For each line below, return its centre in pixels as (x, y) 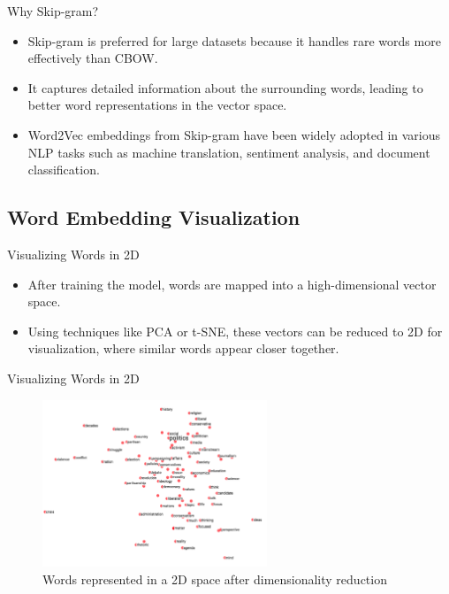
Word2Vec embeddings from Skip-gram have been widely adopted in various (234, 134)
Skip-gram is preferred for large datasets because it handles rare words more (234, 40)
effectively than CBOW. (93, 58)
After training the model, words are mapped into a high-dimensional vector (232, 284)
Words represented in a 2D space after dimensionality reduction (215, 579)
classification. (64, 170)
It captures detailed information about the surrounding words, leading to (225, 87)
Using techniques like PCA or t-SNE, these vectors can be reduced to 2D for (235, 331)
